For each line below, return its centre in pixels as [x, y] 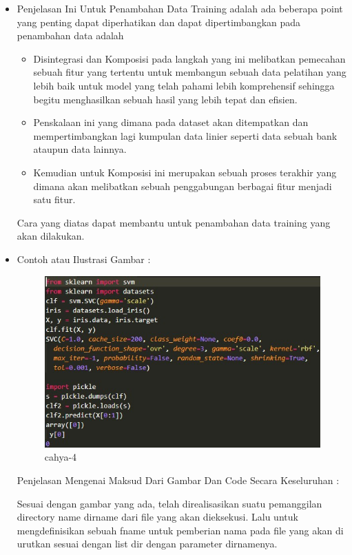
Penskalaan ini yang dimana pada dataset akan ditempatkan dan [171, 122]
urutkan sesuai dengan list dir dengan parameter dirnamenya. [147, 544]
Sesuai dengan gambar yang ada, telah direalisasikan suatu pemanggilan [169, 503]
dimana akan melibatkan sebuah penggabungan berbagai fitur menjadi [183, 186]
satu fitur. [54, 199]
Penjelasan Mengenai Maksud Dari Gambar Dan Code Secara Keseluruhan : [178, 480]
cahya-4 [61, 457]
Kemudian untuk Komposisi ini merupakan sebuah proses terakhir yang [185, 172]
